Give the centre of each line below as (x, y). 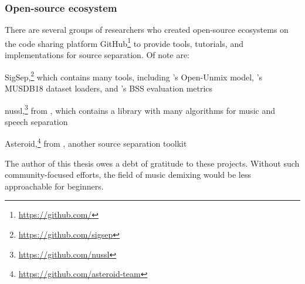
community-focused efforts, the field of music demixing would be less (128, 175)
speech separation (36, 121)
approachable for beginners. (54, 186)
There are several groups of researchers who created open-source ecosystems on (147, 30)
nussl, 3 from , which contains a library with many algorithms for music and (140, 109)
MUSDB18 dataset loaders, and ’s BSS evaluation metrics (109, 88)
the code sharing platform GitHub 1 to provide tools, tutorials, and (124, 42)
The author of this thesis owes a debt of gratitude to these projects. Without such (152, 163)
